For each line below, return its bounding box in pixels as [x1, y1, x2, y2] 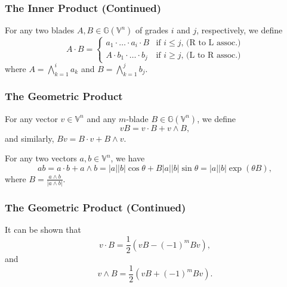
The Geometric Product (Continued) [5, 200, 186, 215]
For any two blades [5, 24, 75, 36]
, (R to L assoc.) [181, 38, 241, 47]
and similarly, [5, 132, 54, 144]
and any [87, 112, 116, 124]
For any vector [5, 112, 58, 124]
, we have [110, 152, 145, 164]
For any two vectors [5, 152, 77, 164]
